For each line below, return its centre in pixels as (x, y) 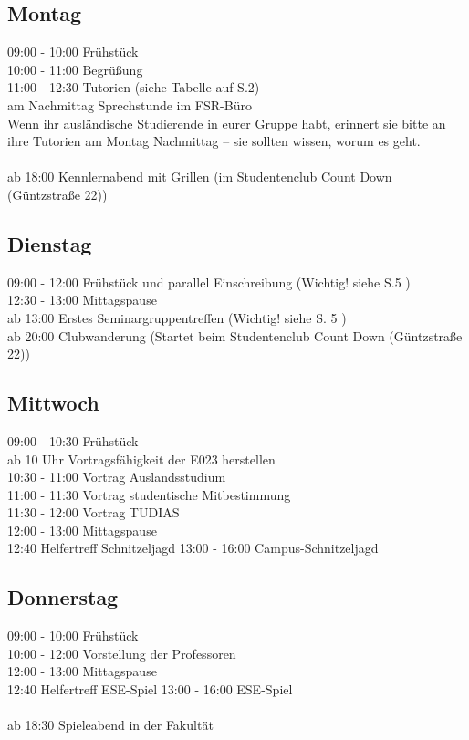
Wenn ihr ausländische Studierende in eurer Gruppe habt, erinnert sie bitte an (227, 123)
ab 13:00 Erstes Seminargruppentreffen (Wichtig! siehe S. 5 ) (177, 317)
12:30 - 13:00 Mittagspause (82, 300)
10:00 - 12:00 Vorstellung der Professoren (122, 653)
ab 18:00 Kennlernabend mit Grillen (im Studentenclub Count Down (200, 177)
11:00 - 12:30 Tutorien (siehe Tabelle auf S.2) (134, 87)
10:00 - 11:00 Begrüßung (75, 69)
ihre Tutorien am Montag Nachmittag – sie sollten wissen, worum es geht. (214, 141)
